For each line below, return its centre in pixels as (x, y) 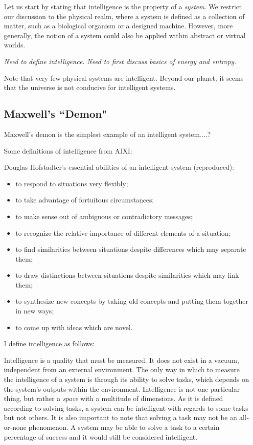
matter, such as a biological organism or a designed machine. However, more (118, 26)
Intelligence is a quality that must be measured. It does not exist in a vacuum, (122, 360)
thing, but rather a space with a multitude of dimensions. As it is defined (114, 398)
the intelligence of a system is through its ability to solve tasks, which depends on (126, 379)
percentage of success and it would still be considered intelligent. (101, 436)
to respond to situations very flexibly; (72, 183)
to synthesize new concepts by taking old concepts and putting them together (132, 301)
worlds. (15, 45)
